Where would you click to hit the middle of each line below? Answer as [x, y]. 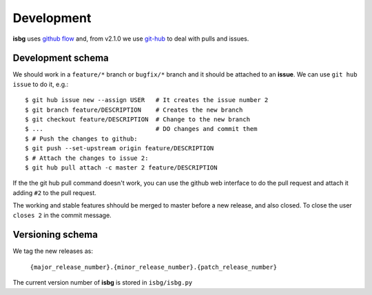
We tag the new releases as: [53, 251]
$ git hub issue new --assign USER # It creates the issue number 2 [147, 100]
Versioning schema [55, 235]
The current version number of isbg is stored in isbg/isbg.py [103, 283]
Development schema [61, 58]
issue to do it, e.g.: [41, 84]
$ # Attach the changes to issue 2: [87, 158]
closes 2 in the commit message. [62, 215]
